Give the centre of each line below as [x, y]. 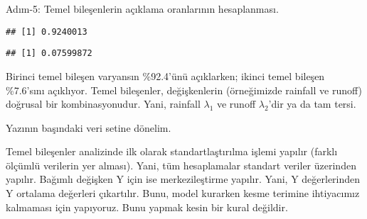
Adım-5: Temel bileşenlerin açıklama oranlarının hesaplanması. [142, 9]
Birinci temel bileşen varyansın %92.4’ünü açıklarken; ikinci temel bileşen [165, 75]
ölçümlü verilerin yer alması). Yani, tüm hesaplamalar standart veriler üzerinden [181, 165]
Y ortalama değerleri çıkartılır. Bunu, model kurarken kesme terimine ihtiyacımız [183, 193]
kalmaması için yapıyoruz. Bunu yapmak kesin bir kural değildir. [147, 207]
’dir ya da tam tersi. [312, 104]
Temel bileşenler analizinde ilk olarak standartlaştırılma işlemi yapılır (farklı [172, 151]
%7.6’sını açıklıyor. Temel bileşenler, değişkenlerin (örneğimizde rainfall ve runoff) [184, 90]
